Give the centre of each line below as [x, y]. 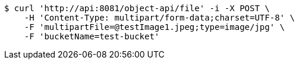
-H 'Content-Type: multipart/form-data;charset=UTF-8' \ [159, 18]
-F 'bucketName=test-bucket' [92, 36]
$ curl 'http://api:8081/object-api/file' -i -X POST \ [137, 8]
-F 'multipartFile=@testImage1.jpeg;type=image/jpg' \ [155, 27]
